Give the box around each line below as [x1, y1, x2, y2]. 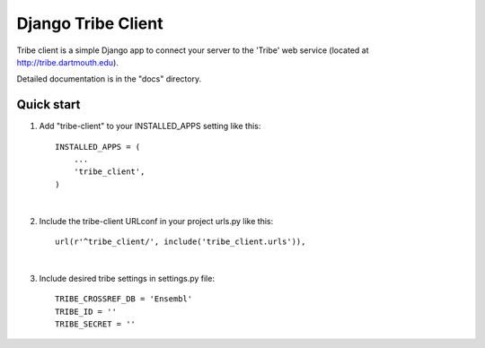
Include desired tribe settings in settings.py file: [39, 273, 216, 283]
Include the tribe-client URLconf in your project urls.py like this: [39, 215, 274, 226]
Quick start [16, 97, 81, 112]
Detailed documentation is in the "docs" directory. [16, 74, 202, 84]
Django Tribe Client [16, 13, 163, 33]
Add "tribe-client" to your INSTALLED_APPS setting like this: [39, 121, 261, 132]
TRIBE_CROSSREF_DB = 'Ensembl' [55, 294, 193, 304]
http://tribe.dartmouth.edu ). [16, 57, 119, 67]
